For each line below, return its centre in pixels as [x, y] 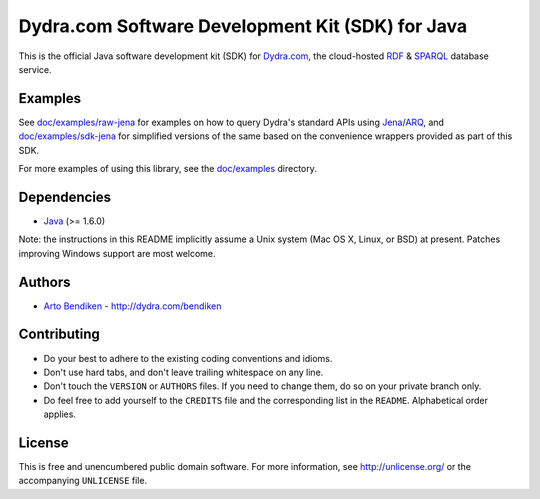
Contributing [59, 334]
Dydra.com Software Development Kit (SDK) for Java [243, 26]
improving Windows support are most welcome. [117, 253]
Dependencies [65, 196]
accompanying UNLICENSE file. [83, 481]
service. [35, 69]
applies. [60, 414]
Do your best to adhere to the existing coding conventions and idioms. [188, 358]
